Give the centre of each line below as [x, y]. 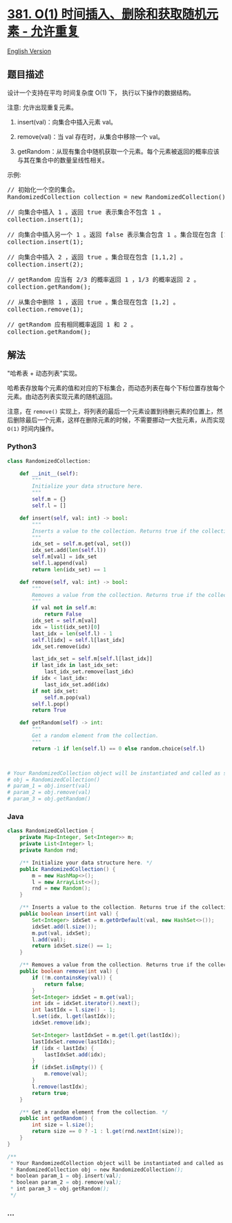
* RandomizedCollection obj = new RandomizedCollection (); [97, 1170]
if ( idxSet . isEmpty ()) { [68, 1067]
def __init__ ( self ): [49, 473]
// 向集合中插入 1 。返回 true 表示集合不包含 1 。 [86, 212]
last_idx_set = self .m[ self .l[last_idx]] [93, 659]
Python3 [22, 447]
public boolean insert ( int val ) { [69, 914]
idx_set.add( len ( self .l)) [69, 551]
